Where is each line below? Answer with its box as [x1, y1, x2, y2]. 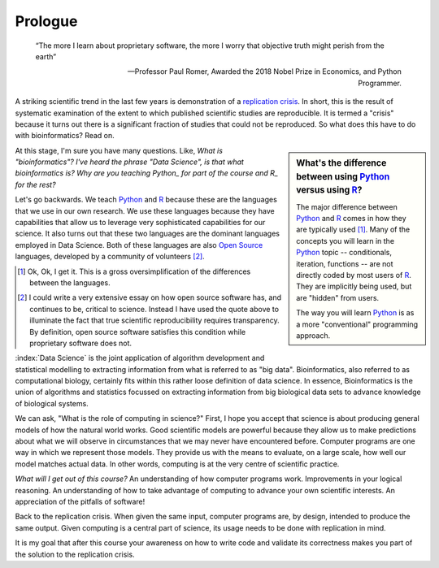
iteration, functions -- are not [296, 258, 393, 268]
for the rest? [15, 180, 56, 189]
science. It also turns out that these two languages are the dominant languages [15, 228, 280, 239]
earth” [35, 51, 57, 61]
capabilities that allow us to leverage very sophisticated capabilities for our [15, 218, 266, 228]
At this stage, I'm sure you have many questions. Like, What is [15, 145, 224, 155]
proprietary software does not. [29, 338, 133, 348]
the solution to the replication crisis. [15, 549, 135, 559]
